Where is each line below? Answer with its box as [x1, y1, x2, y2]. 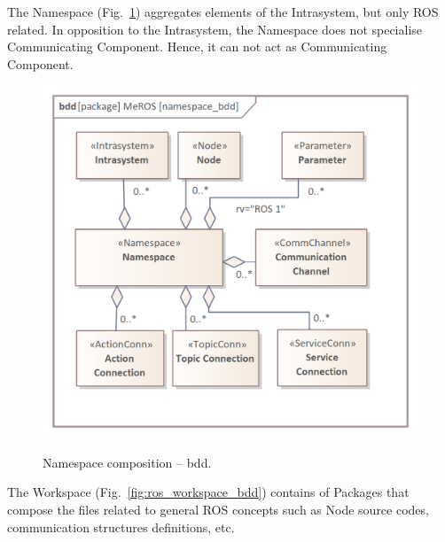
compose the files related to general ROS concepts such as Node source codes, [7, 500, 429, 519]
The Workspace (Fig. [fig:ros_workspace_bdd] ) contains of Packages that [7, 483, 410, 501]
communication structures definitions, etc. [7, 517, 235, 536]
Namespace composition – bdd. [43, 453, 212, 471]
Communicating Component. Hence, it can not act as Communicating [7, 37, 387, 56]
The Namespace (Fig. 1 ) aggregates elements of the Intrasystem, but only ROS [7, 3, 439, 20]
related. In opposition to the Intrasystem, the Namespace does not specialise [7, 19, 423, 38]
